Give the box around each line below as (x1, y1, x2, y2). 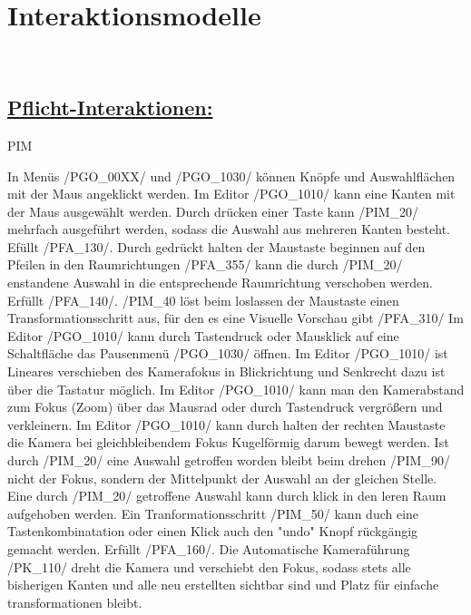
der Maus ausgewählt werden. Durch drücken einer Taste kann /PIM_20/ (7, 201, 419, 220)
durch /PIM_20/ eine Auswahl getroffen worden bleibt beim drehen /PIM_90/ (7, 451, 450, 470)
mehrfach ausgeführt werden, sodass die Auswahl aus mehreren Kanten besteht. (7, 220, 450, 239)
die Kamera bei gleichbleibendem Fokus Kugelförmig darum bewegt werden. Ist (7, 433, 449, 452)
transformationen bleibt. (7, 592, 142, 611)
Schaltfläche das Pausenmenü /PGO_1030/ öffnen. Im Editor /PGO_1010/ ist (7, 344, 448, 363)
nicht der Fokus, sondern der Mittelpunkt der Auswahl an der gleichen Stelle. (7, 468, 437, 487)
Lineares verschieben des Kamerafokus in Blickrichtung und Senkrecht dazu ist (7, 362, 446, 381)
